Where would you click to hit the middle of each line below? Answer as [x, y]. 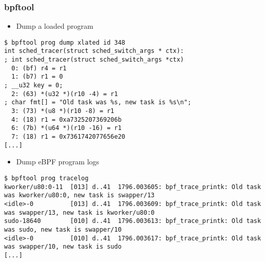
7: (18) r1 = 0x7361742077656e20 [68, 137]
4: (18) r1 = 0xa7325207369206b [67, 119]
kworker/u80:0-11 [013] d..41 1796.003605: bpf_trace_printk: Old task [133, 187]
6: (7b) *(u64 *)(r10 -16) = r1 [67, 128]
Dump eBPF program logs [58, 162]
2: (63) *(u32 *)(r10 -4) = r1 [65, 94]
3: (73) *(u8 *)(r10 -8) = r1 [63, 111]
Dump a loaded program [55, 26]
